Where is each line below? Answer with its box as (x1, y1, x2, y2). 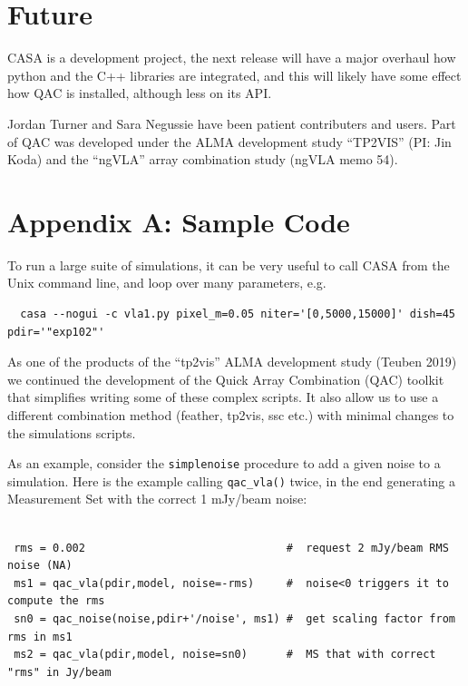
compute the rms (7, 594, 105, 608)
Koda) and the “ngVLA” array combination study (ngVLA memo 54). (7, 150, 398, 169)
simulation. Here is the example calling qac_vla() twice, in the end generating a (7, 471, 455, 490)
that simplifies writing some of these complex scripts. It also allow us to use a (7, 387, 439, 407)
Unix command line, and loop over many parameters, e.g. (7, 273, 327, 292)
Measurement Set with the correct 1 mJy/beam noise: (7, 489, 307, 508)
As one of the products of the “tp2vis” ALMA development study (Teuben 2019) (7, 352, 457, 371)
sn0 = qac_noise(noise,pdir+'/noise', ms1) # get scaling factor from (14, 612, 455, 626)
